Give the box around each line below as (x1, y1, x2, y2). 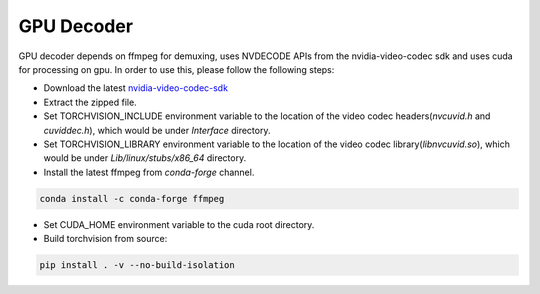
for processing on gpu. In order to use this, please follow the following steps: (18, 63, 335, 75)
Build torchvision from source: (43, 233, 168, 245)
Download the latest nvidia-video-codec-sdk (43, 82, 229, 94)
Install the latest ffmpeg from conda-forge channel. (43, 166, 255, 178)
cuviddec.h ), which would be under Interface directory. (43, 124, 271, 136)
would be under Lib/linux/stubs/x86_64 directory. (43, 152, 247, 164)
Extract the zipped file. (43, 96, 137, 108)
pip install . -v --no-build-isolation (39, 260, 235, 271)
